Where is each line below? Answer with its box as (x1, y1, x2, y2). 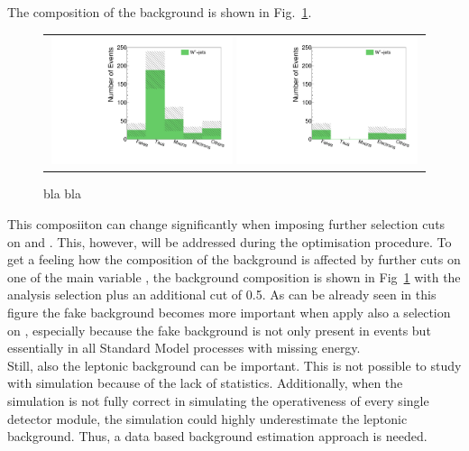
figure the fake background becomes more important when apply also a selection (7, 302, 451, 321)
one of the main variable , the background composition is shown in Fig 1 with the (7, 267, 461, 286)
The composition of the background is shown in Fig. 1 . (7, 3, 312, 21)
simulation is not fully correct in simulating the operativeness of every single (7, 391, 429, 410)
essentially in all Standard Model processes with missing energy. (7, 338, 361, 357)
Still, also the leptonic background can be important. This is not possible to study (7, 355, 462, 374)
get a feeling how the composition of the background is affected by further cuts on (7, 250, 461, 269)
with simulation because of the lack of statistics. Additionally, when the (7, 373, 403, 392)
